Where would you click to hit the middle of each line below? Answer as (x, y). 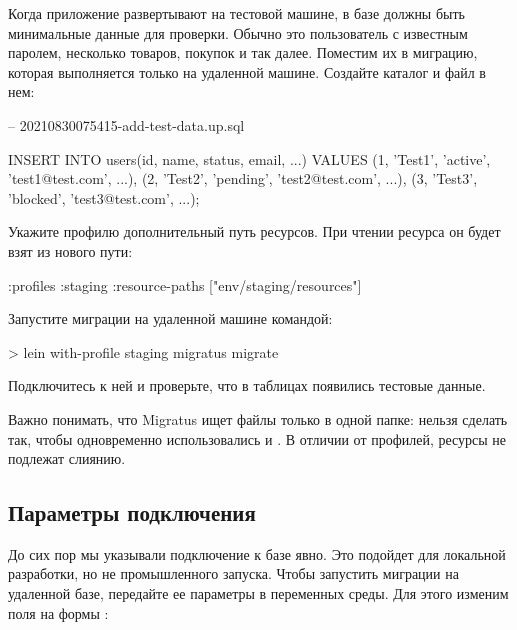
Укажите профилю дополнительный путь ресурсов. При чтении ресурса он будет (254, 231)
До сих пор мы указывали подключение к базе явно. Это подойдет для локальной (257, 553)
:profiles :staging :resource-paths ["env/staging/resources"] (185, 284)
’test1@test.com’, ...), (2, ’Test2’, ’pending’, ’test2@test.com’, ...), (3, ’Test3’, (243, 178)
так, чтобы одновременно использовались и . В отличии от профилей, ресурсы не (257, 438)
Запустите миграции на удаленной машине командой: (170, 318)
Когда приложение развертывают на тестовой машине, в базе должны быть (236, 13)
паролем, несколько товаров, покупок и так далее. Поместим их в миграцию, (243, 52)
